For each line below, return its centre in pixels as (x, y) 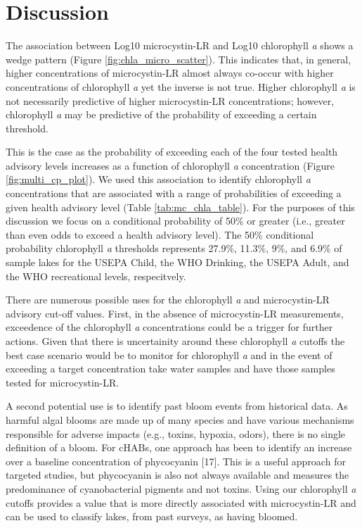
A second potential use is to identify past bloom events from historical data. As (177, 406)
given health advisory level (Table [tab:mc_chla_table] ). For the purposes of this (180, 207)
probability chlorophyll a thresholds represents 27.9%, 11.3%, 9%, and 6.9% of (174, 248)
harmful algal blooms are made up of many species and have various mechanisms (180, 419)
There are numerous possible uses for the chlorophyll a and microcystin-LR (168, 300)
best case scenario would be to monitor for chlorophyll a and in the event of (169, 354)
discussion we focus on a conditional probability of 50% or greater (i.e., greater (175, 221)
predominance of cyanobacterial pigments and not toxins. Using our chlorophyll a (181, 488)
